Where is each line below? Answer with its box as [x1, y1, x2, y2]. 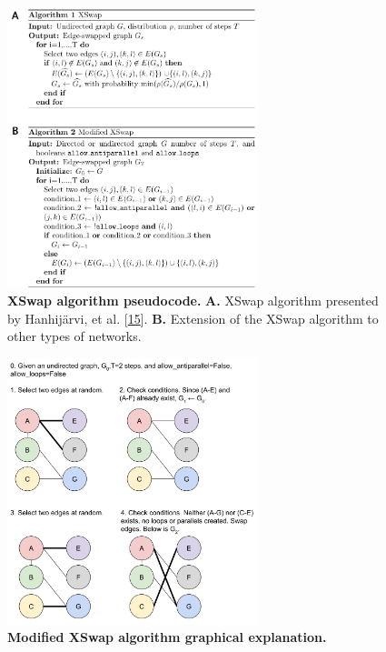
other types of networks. [7, 326, 142, 346]
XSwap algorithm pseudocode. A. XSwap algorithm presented [7, 291, 379, 310]
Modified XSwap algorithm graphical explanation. [7, 627, 327, 647]
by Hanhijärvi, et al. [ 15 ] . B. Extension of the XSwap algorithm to [7, 308, 379, 327]
